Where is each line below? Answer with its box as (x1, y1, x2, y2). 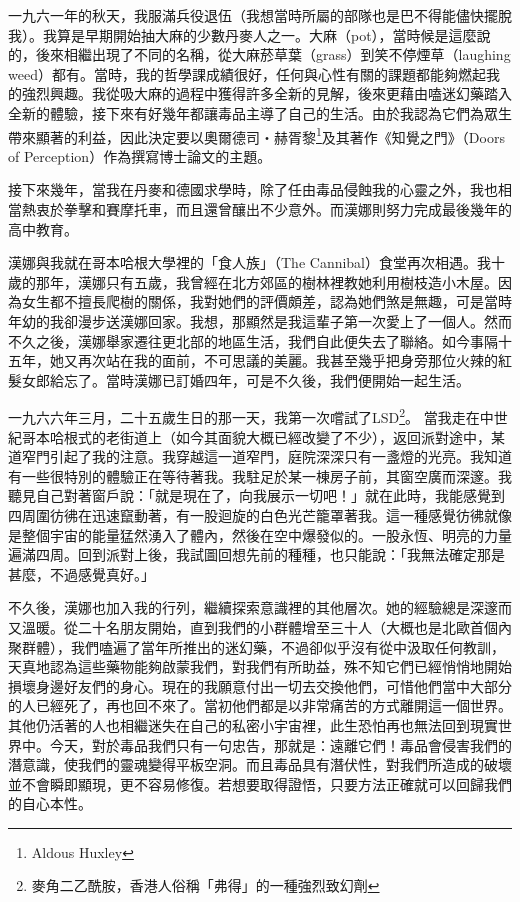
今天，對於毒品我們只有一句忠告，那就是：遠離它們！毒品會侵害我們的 (49, 734, 512, 755)
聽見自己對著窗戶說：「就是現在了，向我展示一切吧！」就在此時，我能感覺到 (8, 485, 505, 506)
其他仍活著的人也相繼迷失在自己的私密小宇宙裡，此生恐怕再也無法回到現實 (8, 714, 498, 735)
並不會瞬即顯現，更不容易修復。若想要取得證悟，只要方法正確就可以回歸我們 (8, 773, 512, 794)
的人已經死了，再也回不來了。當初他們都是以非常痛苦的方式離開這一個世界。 (8, 695, 512, 716)
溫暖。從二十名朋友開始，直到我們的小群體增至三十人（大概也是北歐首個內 (21, 616, 512, 637)
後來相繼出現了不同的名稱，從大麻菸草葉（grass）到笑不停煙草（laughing (35, 44, 511, 65)
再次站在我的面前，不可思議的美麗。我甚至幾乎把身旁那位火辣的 (77, 350, 498, 371)
